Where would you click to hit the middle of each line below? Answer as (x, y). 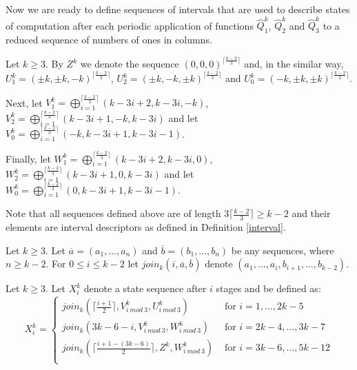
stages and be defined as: (268, 288)
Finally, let (28, 158)
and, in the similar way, (294, 64)
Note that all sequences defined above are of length (113, 213)
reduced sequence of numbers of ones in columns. (109, 40)
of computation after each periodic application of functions (130, 25)
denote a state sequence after (145, 288)
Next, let (24, 102)
